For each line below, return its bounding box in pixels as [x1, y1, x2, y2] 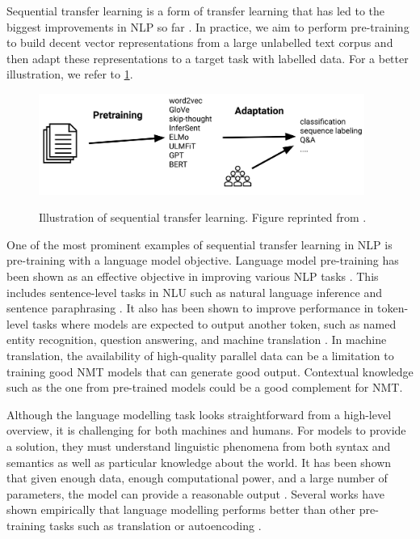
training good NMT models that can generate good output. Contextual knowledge [6, 363, 414, 380]
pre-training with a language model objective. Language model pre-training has [6, 252, 399, 269]
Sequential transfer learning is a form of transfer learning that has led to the [6, 2, 385, 19]
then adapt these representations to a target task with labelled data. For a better [6, 49, 409, 66]
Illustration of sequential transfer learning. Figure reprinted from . [39, 209, 367, 226]
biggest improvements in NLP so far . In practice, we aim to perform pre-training [6, 18, 409, 35]
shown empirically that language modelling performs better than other [6, 501, 356, 518]
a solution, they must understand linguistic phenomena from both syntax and [6, 437, 391, 454]
